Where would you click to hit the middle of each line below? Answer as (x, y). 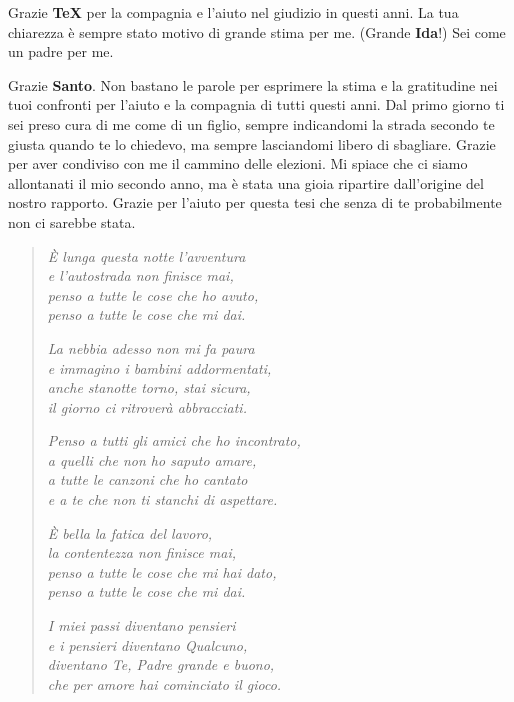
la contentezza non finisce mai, (141, 552)
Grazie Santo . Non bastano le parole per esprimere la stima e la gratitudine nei (253, 84)
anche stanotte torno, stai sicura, (149, 387)
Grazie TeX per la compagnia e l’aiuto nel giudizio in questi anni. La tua (233, 12)
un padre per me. (61, 51)
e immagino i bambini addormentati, (159, 367)
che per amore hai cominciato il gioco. (164, 683)
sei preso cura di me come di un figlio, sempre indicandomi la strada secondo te (251, 123)
